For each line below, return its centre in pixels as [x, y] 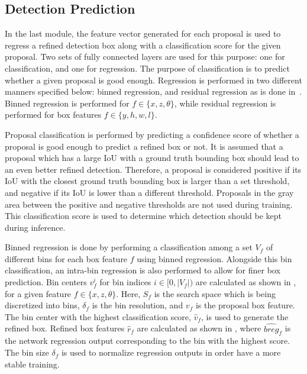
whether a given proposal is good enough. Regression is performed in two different [153, 80]
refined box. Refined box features [65, 328]
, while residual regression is [225, 103]
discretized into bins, [42, 305]
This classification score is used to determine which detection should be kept [143, 216]
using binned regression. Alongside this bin [214, 258]
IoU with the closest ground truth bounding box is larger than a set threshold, [147, 181]
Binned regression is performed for [67, 103]
